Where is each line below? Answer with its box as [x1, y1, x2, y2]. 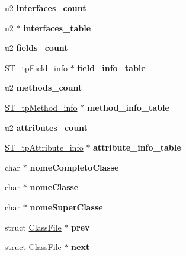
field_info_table [77, 61, 146, 73]
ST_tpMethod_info [5, 101, 78, 113]
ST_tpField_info [5, 61, 68, 73]
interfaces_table [23, 21, 91, 34]
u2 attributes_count [5, 121, 88, 133]
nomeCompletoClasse [30, 161, 119, 173]
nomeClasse [30, 181, 79, 193]
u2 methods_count [5, 81, 82, 94]
